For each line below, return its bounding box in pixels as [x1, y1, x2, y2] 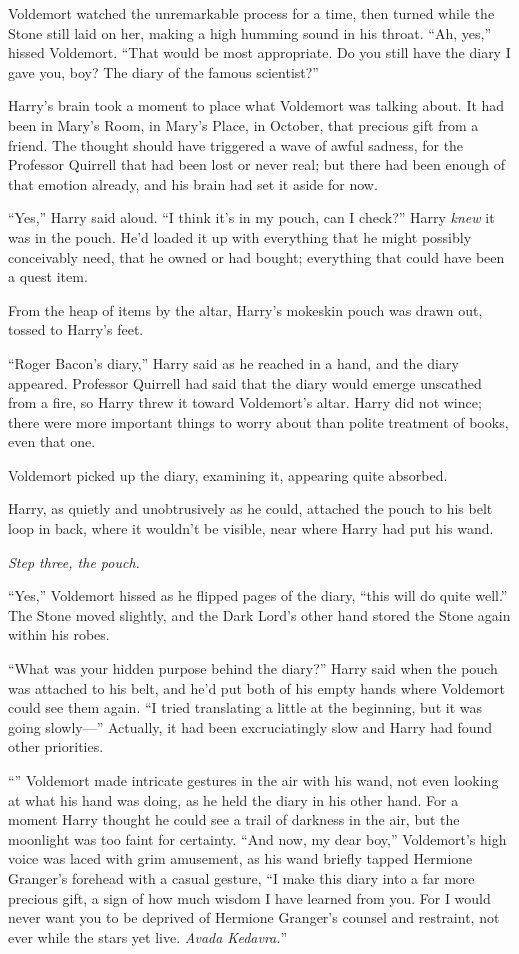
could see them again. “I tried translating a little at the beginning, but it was [8, 697, 482, 718]
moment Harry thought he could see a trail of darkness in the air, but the [8, 809, 460, 830]
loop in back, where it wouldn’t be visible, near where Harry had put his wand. [8, 518, 494, 539]
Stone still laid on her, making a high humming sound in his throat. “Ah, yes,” [8, 22, 492, 43]
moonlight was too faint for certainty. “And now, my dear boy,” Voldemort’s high [8, 828, 507, 849]
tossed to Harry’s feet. [8, 319, 144, 340]
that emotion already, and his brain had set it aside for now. [8, 173, 378, 194]
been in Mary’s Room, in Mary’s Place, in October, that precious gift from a [8, 114, 479, 135]
